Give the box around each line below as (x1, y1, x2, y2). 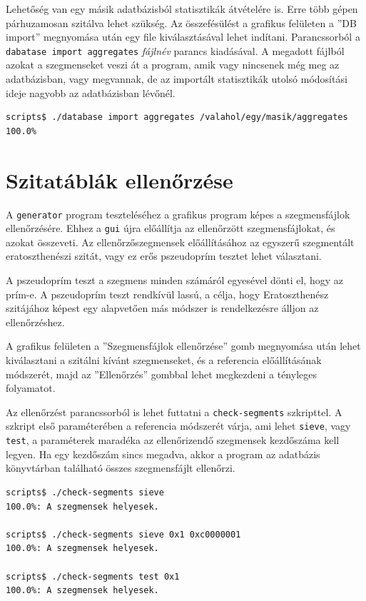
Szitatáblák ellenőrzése (6, 165, 233, 194)
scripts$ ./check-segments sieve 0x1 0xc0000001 (6, 529, 241, 540)
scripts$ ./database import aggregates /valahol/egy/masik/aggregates (6, 112, 348, 123)
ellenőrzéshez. (6, 314, 65, 329)
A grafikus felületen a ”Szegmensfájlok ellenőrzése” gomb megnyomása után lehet (6, 338, 361, 353)
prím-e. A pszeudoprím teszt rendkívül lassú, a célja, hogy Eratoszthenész (6, 286, 329, 301)
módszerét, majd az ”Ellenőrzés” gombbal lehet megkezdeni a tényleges (6, 366, 317, 381)
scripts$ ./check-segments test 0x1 (6, 571, 180, 582)
